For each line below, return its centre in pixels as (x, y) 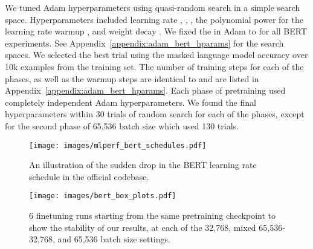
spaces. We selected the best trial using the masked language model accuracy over (156, 55)
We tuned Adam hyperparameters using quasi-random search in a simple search (153, 7)
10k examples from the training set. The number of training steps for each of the (154, 66)
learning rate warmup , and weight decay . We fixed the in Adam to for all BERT (156, 31)
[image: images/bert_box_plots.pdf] (103, 196)
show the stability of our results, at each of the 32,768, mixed (143, 227)
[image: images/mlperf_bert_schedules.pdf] (118, 145)
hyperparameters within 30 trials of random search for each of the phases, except (155, 114)
